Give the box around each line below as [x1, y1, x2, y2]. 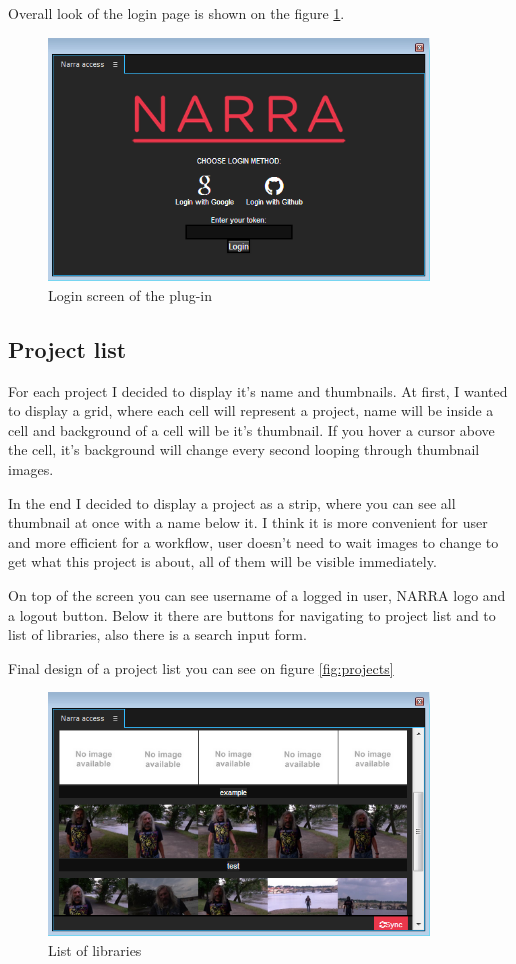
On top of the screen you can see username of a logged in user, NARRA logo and [8, 584, 506, 605]
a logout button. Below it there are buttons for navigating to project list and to [8, 604, 496, 625]
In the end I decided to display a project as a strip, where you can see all [8, 492, 456, 513]
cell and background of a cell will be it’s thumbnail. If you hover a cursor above [8, 419, 495, 440]
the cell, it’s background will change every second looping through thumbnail [8, 439, 480, 460]
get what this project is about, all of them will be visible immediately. [8, 551, 437, 572]
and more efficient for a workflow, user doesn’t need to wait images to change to [8, 531, 499, 552]
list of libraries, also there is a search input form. [8, 624, 307, 645]
